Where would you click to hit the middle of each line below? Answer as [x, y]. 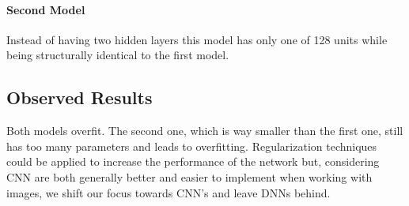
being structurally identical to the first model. [118, 55]
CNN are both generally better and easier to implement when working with [189, 176]
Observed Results [80, 97]
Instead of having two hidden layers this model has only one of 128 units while [197, 39]
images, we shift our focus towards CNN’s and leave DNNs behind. [169, 192]
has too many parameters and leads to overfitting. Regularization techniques [192, 146]
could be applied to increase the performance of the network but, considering [193, 161]
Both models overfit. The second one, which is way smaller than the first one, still [205, 131]
